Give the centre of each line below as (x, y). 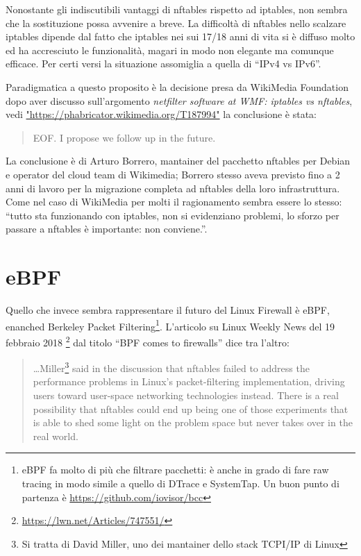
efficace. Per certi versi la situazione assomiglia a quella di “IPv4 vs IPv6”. (163, 64)
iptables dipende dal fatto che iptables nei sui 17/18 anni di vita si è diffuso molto (180, 36)
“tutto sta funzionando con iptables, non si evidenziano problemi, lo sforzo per (173, 215)
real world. (56, 436)
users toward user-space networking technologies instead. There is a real (186, 395)
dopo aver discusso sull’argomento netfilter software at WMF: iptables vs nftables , (179, 100)
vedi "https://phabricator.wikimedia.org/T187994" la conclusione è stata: (161, 114)
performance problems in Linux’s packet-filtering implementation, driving (189, 381)
